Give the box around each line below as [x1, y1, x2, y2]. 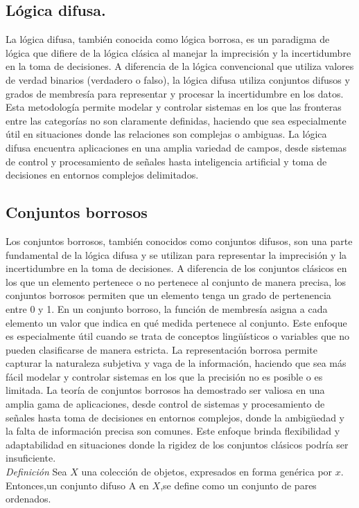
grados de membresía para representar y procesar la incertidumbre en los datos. [6, 86, 344, 100]
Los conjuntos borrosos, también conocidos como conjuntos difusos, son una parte [6, 233, 353, 248]
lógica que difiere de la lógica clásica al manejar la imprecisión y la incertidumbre [6, 45, 351, 60]
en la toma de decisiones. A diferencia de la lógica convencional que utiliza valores [6, 59, 354, 73]
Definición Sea [6, 464, 67, 479]
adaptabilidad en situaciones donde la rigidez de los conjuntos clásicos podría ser [6, 437, 349, 451]
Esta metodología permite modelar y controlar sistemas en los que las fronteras [6, 100, 342, 114]
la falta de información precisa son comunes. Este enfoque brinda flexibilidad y [6, 424, 340, 438]
